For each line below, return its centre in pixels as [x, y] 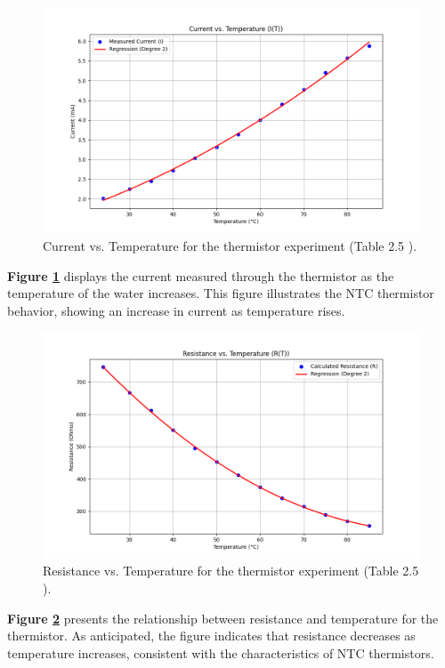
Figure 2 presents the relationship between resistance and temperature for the [223, 618]
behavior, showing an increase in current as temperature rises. [176, 310]
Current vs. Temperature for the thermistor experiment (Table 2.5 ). [230, 245]
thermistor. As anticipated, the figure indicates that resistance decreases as [211, 636]
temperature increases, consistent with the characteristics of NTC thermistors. [221, 652]
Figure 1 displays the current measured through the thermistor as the [201, 275]
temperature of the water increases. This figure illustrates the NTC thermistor [221, 293]
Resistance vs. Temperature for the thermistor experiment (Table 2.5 [231, 571]
